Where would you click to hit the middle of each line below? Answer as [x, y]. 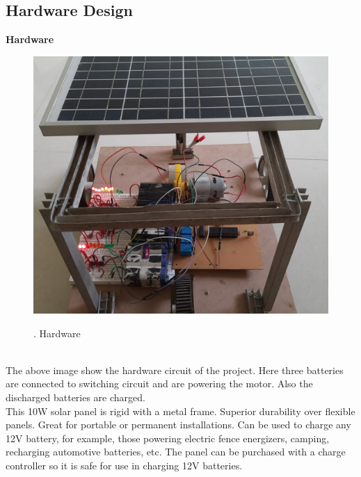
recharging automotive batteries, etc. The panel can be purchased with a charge [176, 452]
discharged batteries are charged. [75, 397]
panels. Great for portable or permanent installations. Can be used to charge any [178, 425]
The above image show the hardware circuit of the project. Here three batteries [175, 370]
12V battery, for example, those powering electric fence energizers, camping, [168, 438]
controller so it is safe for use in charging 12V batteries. [124, 465]
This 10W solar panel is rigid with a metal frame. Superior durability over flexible [180, 411]
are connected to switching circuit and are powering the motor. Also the [159, 383]
